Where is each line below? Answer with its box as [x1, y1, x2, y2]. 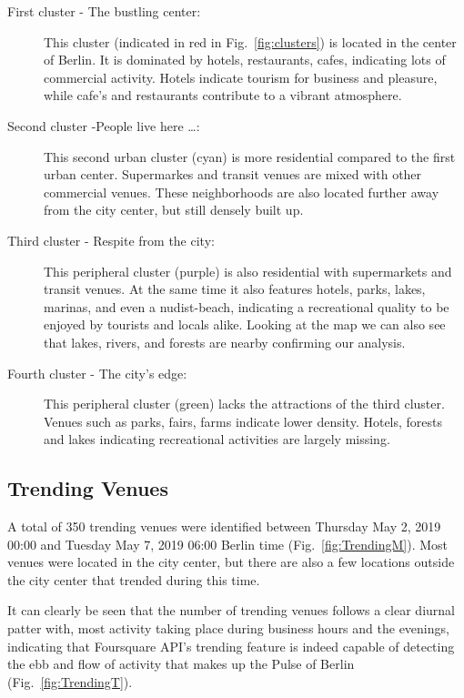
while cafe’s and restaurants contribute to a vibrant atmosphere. [44, 86, 402, 105]
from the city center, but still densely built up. [44, 200, 304, 219]
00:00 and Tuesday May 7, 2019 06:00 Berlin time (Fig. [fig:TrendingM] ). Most [7, 534, 449, 553]
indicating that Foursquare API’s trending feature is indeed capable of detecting [7, 636, 455, 655]
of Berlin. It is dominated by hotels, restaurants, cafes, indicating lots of [44, 50, 446, 69]
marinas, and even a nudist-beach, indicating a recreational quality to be [44, 297, 449, 316]
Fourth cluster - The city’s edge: [7, 363, 187, 382]
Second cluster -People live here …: [7, 116, 200, 135]
